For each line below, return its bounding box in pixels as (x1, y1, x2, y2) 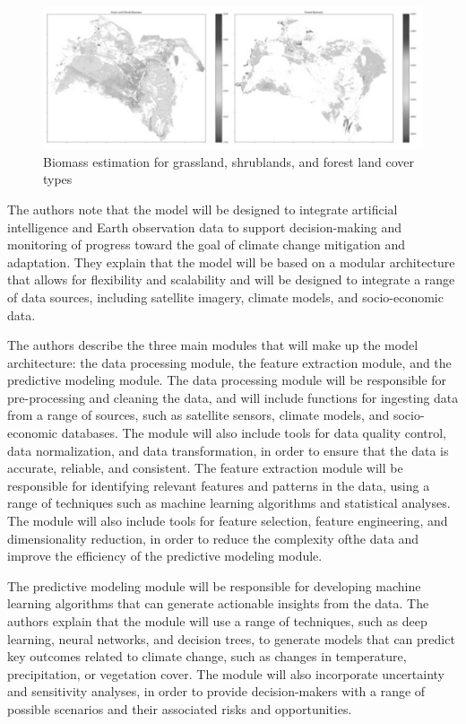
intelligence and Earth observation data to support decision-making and (7, 217, 402, 236)
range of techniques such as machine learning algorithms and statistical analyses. (7, 493, 451, 512)
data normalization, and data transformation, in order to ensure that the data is (7, 441, 449, 459)
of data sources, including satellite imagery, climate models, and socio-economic (7, 287, 444, 306)
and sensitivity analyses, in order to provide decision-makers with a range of (7, 682, 426, 701)
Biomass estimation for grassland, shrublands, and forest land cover (43, 152, 415, 170)
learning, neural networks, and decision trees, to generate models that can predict (7, 629, 455, 648)
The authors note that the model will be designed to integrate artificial (7, 199, 398, 218)
